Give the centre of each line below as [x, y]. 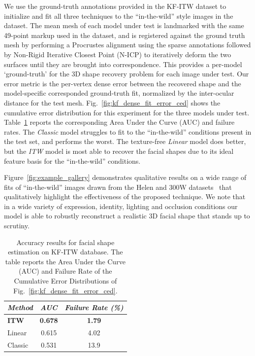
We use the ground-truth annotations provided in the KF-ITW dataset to [115, 6]
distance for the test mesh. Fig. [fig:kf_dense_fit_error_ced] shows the [112, 102]
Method [20, 307]
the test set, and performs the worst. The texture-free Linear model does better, [125, 141]
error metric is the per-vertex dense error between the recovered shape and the [123, 83]
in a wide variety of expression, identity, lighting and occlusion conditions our [121, 206]
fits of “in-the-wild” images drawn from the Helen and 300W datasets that [118, 187]
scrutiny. [17, 226]
